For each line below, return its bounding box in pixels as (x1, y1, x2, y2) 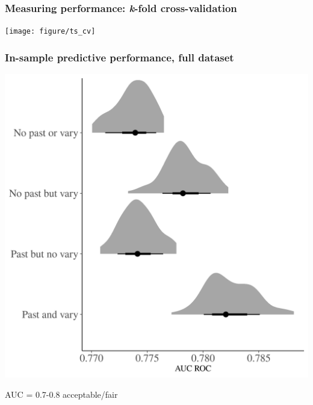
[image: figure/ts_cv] (5, 27, 96, 36)
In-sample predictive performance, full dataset (5, 49, 234, 64)
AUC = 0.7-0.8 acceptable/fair (5, 388, 118, 400)
